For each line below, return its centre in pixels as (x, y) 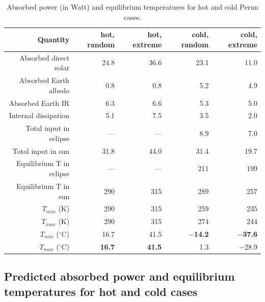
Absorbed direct (45, 57)
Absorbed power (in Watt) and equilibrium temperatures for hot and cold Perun (132, 7)
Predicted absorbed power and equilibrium (120, 276)
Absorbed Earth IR (39, 103)
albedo (59, 90)
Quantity (54, 39)
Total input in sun (41, 150)
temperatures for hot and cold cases (101, 291)
